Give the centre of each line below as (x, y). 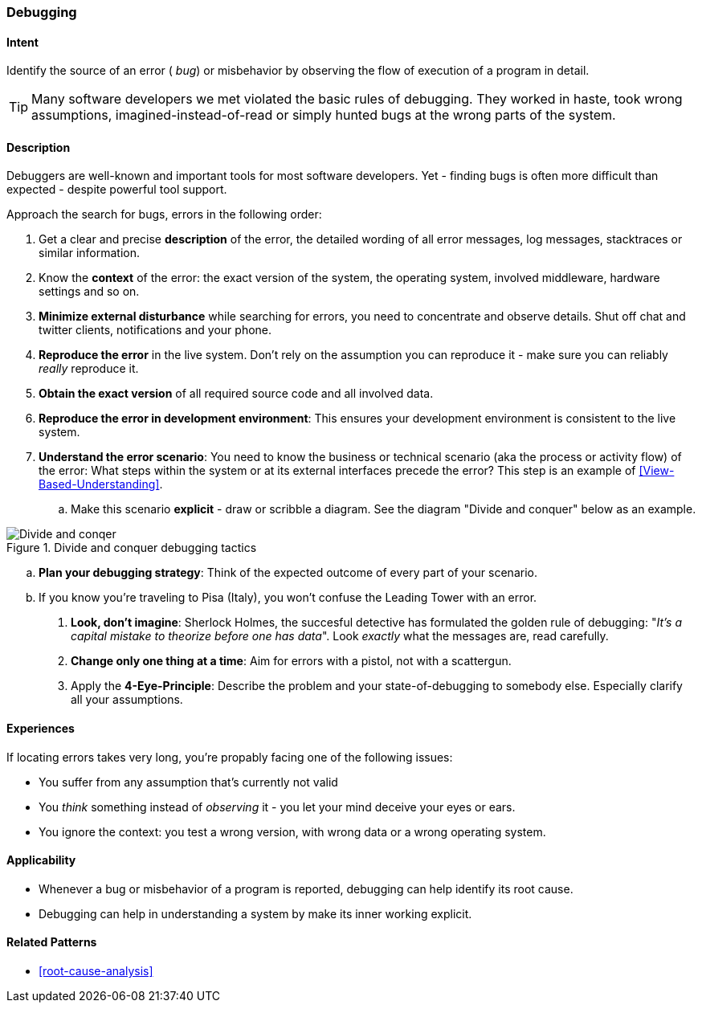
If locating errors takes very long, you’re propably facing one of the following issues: (230, 757)
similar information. (90, 253)
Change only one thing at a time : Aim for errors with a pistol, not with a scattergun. (291, 661)
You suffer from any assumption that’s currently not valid (188, 782)
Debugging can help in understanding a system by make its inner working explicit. (255, 913)
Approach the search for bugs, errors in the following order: (164, 214)
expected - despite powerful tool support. (117, 190)
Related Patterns (52, 942)
